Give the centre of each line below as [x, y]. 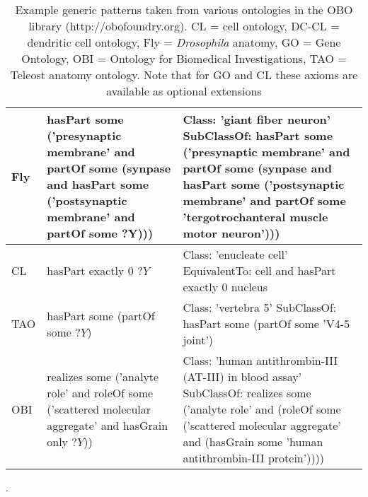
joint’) [198, 340]
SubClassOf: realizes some [247, 393]
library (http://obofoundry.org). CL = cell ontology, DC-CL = [184, 26]
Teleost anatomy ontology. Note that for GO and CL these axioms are [184, 75]
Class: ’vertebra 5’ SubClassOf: [260, 307]
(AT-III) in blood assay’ [242, 376]
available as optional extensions [184, 91]
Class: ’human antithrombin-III [260, 360]
